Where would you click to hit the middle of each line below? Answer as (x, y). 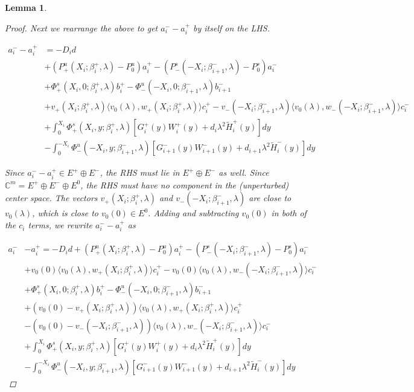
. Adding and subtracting (193, 213)
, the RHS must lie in (140, 172)
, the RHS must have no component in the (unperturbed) (185, 185)
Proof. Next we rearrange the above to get (81, 27)
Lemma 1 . (26, 7)
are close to (270, 198)
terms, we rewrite (60, 225)
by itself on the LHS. (231, 27)
